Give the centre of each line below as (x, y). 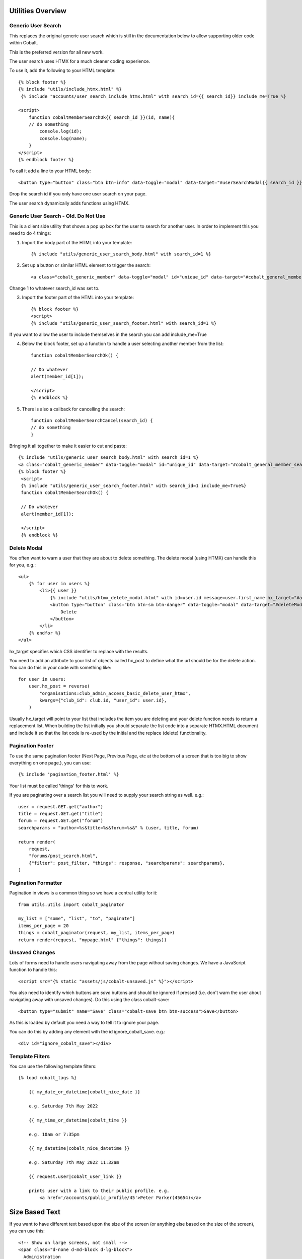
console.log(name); (63, 138)
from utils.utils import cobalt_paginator (71, 904)
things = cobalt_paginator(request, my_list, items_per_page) (97, 933)
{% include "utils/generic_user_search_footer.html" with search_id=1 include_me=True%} (134, 486)
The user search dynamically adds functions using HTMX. (69, 203)
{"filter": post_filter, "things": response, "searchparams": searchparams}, (127, 863)
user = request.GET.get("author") (61, 807)
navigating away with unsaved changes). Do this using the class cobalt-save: (89, 1000)
